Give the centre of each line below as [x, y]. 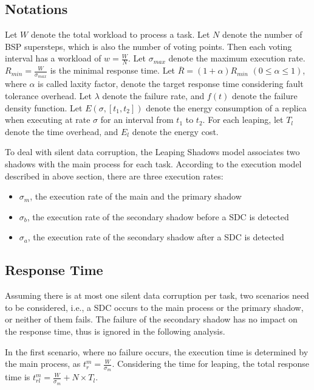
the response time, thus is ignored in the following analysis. [115, 331]
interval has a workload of [53, 58]
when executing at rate [48, 120]
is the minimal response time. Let [113, 70]
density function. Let [44, 107]
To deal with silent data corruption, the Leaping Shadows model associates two [152, 152]
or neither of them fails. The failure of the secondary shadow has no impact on [151, 319]
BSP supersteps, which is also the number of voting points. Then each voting [148, 46]
